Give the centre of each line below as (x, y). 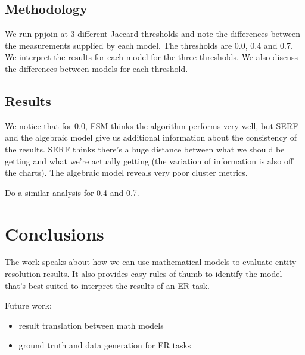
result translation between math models (91, 325)
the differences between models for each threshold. (97, 68)
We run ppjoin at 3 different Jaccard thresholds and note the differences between (153, 34)
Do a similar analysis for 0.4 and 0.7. (72, 192)
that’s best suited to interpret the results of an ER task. (107, 285)
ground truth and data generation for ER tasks (105, 345)
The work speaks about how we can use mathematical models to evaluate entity (151, 262)
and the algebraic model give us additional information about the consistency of (151, 137)
